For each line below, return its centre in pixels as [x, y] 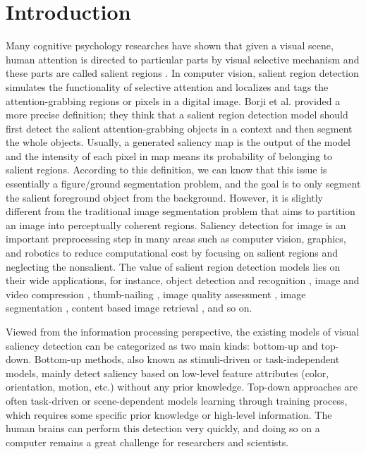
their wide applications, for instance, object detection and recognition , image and [183, 280]
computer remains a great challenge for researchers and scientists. [147, 442]
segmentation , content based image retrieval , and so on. [129, 308]
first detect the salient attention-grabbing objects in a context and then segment [179, 128]
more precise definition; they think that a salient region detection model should [177, 115]
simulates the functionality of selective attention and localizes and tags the [167, 86]
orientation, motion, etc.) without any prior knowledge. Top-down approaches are [182, 387]
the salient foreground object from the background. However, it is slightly [165, 197]
